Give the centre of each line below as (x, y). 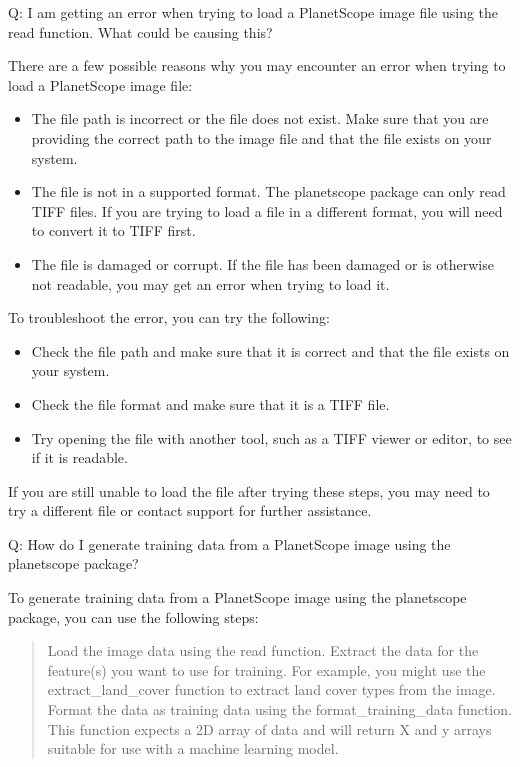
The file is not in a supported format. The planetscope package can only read (268, 191)
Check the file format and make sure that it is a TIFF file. (210, 403)
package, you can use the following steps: (133, 616)
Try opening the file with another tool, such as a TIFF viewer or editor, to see (271, 437)
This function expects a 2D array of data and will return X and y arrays (269, 728)
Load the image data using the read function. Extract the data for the (263, 650)
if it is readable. (79, 457)
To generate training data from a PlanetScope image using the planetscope (237, 597)
